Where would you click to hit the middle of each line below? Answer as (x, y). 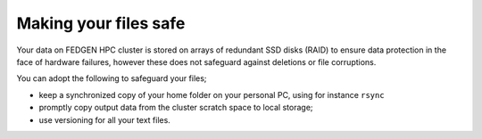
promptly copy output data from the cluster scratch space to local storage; (176, 108)
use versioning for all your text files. (105, 119)
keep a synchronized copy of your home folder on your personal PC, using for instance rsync (212, 94)
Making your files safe (101, 23)
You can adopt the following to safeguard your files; (112, 78)
